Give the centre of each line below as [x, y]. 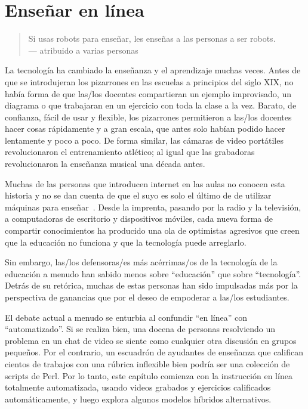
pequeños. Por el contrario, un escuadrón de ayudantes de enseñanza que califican [154, 352]
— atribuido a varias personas [83, 50]
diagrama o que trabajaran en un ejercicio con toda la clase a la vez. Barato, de [151, 105]
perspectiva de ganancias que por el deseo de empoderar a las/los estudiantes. [147, 297]
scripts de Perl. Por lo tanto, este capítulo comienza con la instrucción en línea [149, 375]
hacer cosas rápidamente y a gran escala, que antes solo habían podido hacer [145, 128]
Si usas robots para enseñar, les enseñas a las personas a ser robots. [152, 38]
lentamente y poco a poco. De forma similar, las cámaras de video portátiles [144, 140]
